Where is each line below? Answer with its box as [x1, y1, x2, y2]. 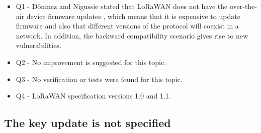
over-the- [229, 1, 257, 11]
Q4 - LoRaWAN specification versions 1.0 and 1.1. [16, 90, 171, 101]
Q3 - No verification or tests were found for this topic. [16, 73, 183, 84]
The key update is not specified [4, 115, 171, 130]
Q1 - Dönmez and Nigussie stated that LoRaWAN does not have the [16, 1, 228, 11]
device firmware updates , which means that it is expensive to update [26, 10, 240, 21]
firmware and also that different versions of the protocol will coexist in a [16, 20, 239, 31]
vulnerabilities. [16, 40, 61, 50]
